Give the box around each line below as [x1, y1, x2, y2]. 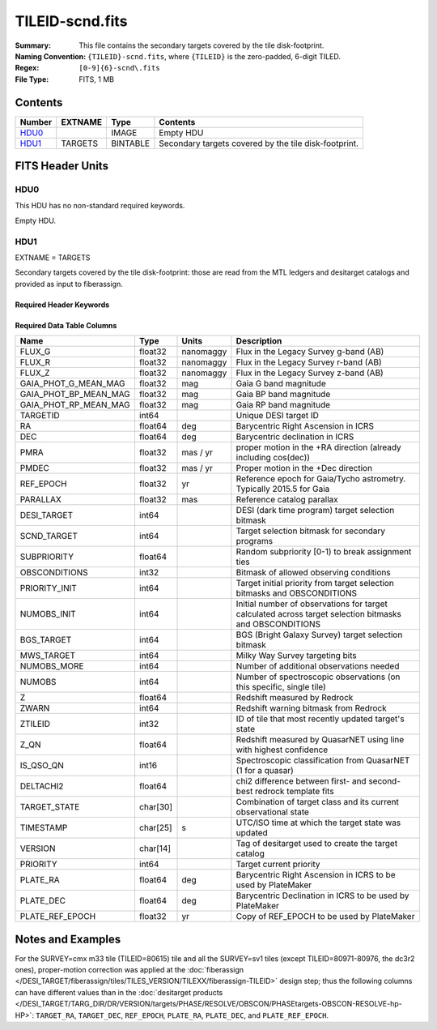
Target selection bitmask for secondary [235, 525, 386, 536]
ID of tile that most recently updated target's [235, 713, 405, 724]
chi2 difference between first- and [235, 776, 367, 787]
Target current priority [235, 859, 320, 870]
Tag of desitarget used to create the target [235, 838, 398, 849]
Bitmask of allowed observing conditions [235, 567, 392, 579]
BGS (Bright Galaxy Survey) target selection [235, 629, 403, 640]
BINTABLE [110, 138, 150, 149]
